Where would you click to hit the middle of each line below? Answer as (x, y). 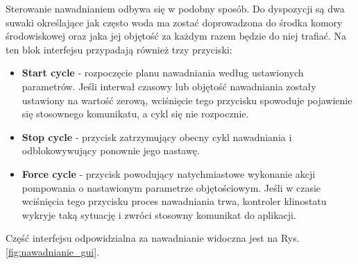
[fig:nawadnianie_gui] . (53, 251)
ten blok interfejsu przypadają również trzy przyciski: (119, 49)
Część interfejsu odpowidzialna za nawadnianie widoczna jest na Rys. (153, 238)
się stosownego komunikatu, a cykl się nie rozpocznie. (135, 114)
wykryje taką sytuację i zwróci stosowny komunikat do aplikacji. (159, 214)
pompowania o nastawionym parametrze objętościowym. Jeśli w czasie (171, 187)
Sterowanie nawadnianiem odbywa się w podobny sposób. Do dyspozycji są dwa (175, 8)
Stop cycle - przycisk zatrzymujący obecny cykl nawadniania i (157, 137)
